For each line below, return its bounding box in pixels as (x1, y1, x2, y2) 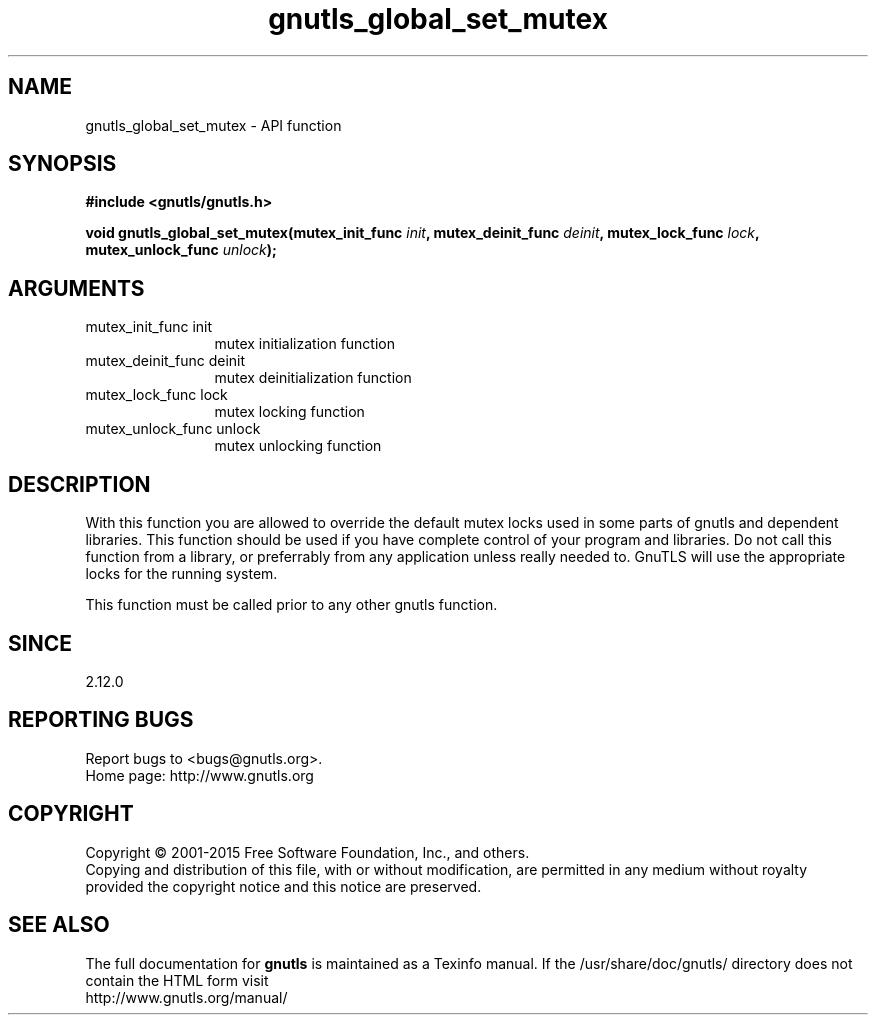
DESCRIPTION (8, 471, 151, 497)
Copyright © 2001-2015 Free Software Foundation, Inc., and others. (85, 843, 530, 861)
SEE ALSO (8, 912, 110, 938)
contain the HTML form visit (85, 971, 269, 989)
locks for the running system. (85, 565, 278, 583)
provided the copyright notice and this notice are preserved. (85, 877, 482, 895)
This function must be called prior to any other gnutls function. (85, 596, 498, 614)
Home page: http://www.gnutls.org (85, 766, 314, 784)
